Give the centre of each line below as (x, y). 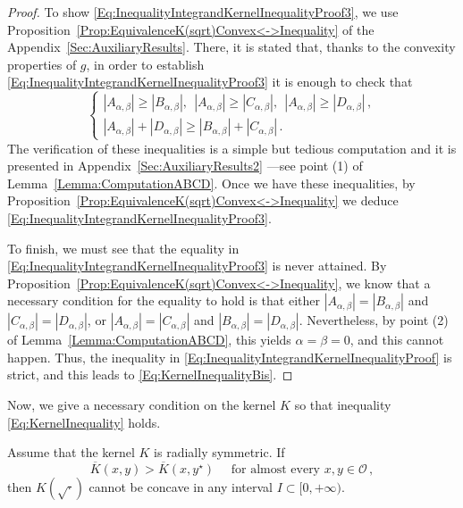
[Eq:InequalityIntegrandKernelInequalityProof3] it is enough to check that (210, 82)
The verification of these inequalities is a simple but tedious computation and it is (232, 148)
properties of (42, 64)
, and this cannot (397, 340)
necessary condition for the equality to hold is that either (164, 300)
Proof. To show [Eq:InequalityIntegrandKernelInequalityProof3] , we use (203, 12)
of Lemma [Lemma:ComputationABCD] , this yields (149, 340)
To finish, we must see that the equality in (123, 248)
